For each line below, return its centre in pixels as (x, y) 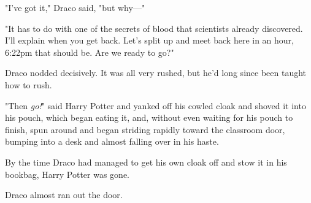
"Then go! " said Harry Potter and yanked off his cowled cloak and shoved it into (155, 105)
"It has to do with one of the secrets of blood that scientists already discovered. (154, 28)
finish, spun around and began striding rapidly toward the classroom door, (145, 129)
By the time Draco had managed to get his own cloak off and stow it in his (146, 162)
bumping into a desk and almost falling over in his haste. (112, 141)
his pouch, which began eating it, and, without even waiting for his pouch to (149, 117)
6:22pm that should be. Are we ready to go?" (90, 52)
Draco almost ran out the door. (64, 195)
